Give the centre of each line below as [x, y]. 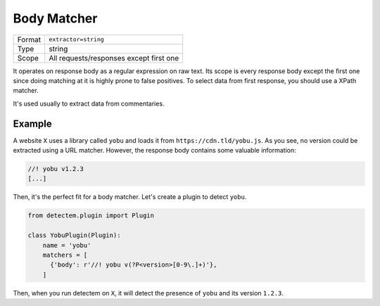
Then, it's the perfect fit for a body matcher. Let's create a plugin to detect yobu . [130, 197]
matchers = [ [65, 255]
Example [32, 123]
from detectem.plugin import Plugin [91, 216]
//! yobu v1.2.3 [56, 169]
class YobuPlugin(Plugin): [74, 235]
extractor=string [77, 40]
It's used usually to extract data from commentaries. [89, 103]
